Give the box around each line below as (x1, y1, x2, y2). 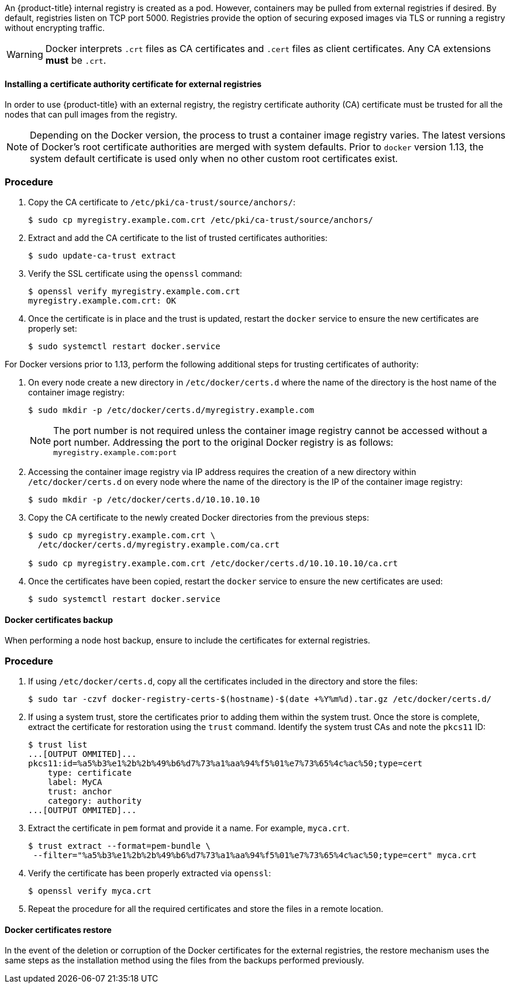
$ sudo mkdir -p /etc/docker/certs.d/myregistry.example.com (28, 405, 314, 415)
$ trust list (28, 739, 88, 749)
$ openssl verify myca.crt (28, 886, 151, 896)
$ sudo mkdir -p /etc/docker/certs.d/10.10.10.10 (28, 494, 260, 504)
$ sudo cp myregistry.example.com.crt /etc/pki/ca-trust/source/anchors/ (28, 215, 374, 225)
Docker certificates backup (5, 614, 113, 625)
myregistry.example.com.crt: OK (28, 295, 176, 305)
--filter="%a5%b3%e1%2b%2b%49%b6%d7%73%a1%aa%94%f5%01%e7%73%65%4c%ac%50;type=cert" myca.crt (33, 850, 477, 860)
